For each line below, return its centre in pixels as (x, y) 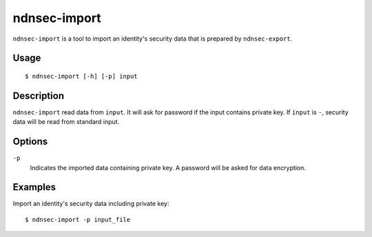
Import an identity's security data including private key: (91, 204)
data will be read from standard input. (66, 122)
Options (30, 142)
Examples (34, 187)
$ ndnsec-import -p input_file (78, 219)
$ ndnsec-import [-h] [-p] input (81, 76)
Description (39, 95)
